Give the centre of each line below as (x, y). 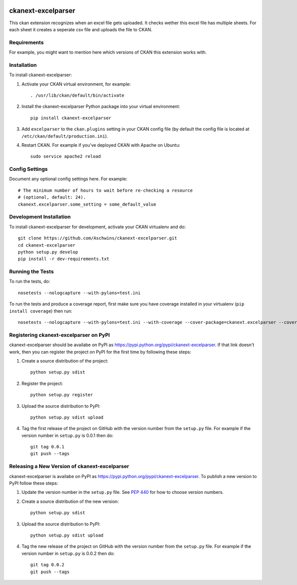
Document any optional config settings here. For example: (68, 179)
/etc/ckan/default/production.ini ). (65, 136)
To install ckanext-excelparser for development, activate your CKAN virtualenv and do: (98, 227)
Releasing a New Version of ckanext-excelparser (69, 467)
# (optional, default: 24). (52, 197)
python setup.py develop (48, 252)
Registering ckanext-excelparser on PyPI (59, 335)
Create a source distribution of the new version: (70, 501)
